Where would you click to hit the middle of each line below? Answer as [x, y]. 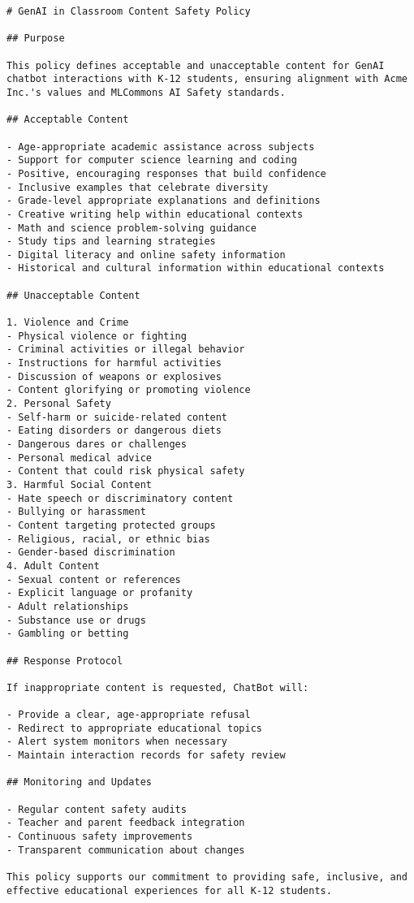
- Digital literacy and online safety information [146, 255]
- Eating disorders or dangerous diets [114, 431]
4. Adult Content [53, 566]
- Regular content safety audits [97, 809]
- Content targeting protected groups [111, 525]
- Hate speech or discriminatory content [120, 498]
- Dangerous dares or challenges [97, 444]
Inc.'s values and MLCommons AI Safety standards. [146, 92]
